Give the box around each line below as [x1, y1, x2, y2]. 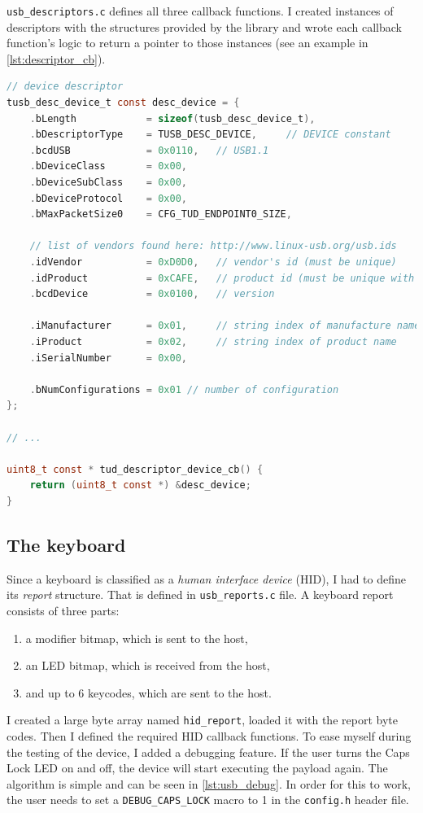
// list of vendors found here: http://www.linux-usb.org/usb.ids [29, 240, 397, 252]
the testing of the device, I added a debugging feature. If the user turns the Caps [7, 743, 410, 760]
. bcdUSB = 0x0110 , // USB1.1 [29, 144, 269, 156]
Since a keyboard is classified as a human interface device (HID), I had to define [7, 570, 406, 587]
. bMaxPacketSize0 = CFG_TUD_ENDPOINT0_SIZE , [29, 208, 292, 221]
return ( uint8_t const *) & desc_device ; [29, 479, 251, 492]
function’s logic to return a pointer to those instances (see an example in [7, 34, 368, 51]
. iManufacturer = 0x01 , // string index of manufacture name [29, 320, 421, 332]
